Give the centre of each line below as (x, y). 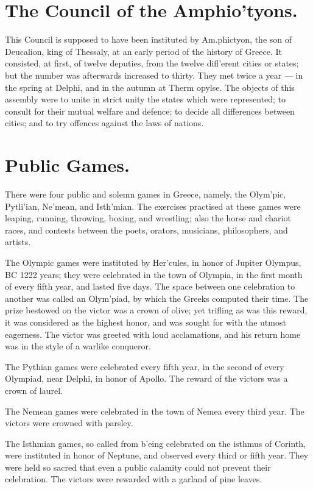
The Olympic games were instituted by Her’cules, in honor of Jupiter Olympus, (153, 262)
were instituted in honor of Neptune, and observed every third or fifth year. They (157, 455)
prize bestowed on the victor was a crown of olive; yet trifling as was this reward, (156, 310)
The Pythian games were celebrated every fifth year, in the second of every (145, 366)
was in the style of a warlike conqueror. (78, 346)
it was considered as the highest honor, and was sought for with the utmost (146, 322)
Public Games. (67, 165)
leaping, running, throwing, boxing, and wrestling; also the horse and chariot (148, 218)
